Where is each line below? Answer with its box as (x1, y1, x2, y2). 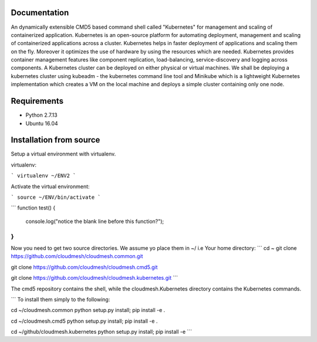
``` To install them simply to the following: (11, 296, 110, 303)
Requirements (11, 96, 64, 106)
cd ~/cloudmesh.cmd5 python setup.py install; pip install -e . (11, 317, 158, 324)
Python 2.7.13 (25, 111, 58, 118)
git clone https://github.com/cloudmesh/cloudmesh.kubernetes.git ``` (11, 275, 178, 282)
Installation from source (11, 135, 100, 145)
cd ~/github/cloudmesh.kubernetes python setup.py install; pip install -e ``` (11, 329, 193, 336)
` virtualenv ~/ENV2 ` (11, 172, 76, 179)
